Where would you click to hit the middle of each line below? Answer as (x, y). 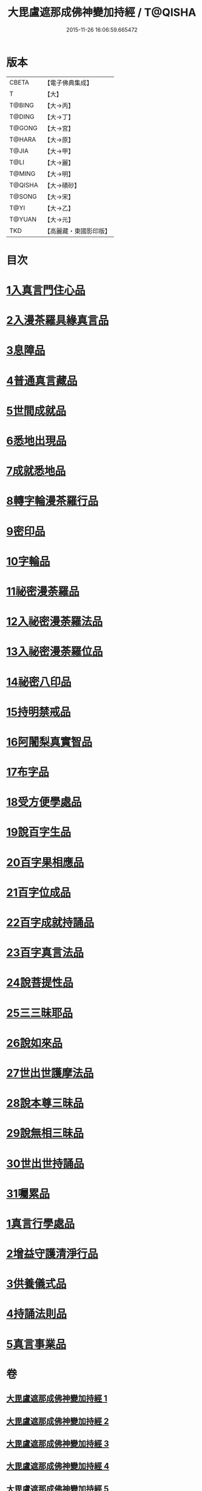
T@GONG (23, 128)
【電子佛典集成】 (68, 83)
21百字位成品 (39, 892)
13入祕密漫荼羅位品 (55, 652)
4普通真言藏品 (42, 381)
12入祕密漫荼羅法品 (55, 622)
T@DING (22, 116)
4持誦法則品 (36, 1314)
